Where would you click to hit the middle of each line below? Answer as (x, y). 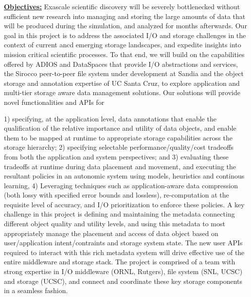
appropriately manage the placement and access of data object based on (111, 233)
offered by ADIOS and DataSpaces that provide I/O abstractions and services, (121, 64)
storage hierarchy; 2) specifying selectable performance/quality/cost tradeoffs (119, 147)
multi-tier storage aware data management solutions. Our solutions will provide (122, 92)
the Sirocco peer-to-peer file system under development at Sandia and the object (124, 73)
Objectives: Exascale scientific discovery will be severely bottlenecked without (122, 6)
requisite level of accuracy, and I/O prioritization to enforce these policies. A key (124, 204)
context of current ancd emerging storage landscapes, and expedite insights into (123, 45)
